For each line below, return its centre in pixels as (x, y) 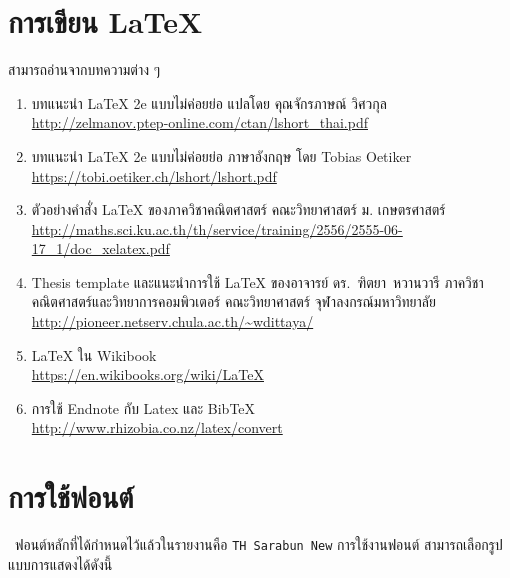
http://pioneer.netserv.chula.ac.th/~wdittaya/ (172, 321)
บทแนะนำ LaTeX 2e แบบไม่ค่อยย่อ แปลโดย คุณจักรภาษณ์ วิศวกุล (209, 102)
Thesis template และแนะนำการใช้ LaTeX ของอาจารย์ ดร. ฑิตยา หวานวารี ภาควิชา (257, 281)
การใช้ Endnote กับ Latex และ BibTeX (143, 407)
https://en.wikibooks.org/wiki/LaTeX (147, 374)
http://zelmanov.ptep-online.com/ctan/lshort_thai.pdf (199, 122)
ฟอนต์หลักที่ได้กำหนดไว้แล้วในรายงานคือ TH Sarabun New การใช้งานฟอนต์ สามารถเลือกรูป (258, 544)
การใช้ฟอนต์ (71, 496)
